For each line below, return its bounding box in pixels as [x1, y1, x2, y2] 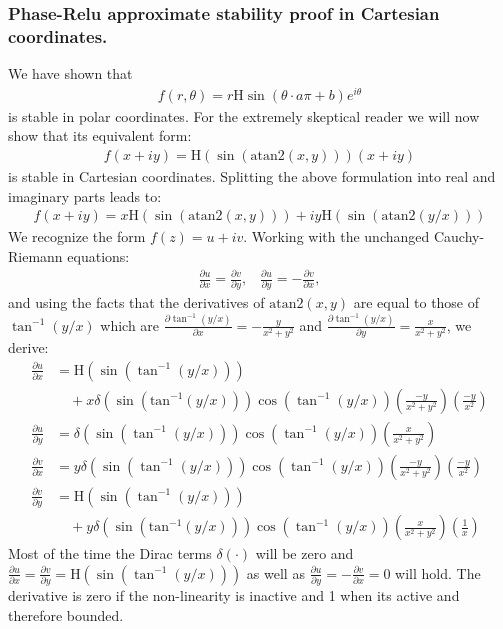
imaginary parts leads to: [8, 185, 162, 206]
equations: [67, 245, 130, 266]
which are [100, 314, 160, 335]
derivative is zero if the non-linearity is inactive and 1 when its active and [8, 585, 460, 606]
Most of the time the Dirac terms [8, 543, 212, 564]
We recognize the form [8, 226, 146, 247]
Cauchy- [433, 226, 485, 247]
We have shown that [8, 63, 133, 84]
